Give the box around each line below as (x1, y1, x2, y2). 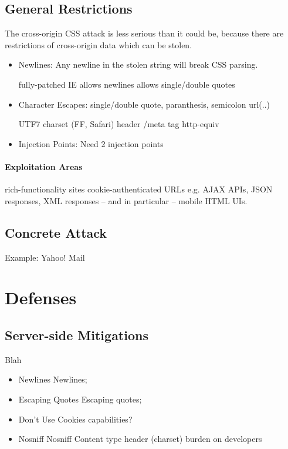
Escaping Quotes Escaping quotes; (18, 393, 142, 405)
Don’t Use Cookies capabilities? (18, 413, 133, 425)
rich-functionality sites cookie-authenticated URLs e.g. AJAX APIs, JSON (5, 183, 273, 195)
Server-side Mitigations (5, 325, 148, 344)
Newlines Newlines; (18, 373, 87, 385)
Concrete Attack (5, 223, 107, 241)
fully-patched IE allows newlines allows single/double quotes (18, 78, 235, 90)
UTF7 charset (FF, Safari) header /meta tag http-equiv (18, 118, 219, 130)
